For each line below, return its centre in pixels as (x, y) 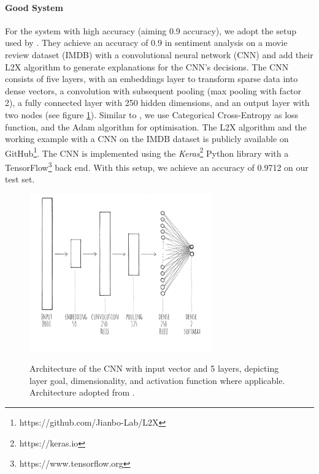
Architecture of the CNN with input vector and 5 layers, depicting (154, 368)
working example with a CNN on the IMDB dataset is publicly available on (147, 139)
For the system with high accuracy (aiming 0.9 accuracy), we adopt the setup (151, 30)
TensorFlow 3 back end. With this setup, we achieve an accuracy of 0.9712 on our (157, 166)
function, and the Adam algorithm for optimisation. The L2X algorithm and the (156, 126)
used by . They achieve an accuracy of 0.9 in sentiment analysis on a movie (146, 43)
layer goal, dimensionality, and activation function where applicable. (157, 380)
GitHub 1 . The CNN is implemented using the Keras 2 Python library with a (147, 152)
